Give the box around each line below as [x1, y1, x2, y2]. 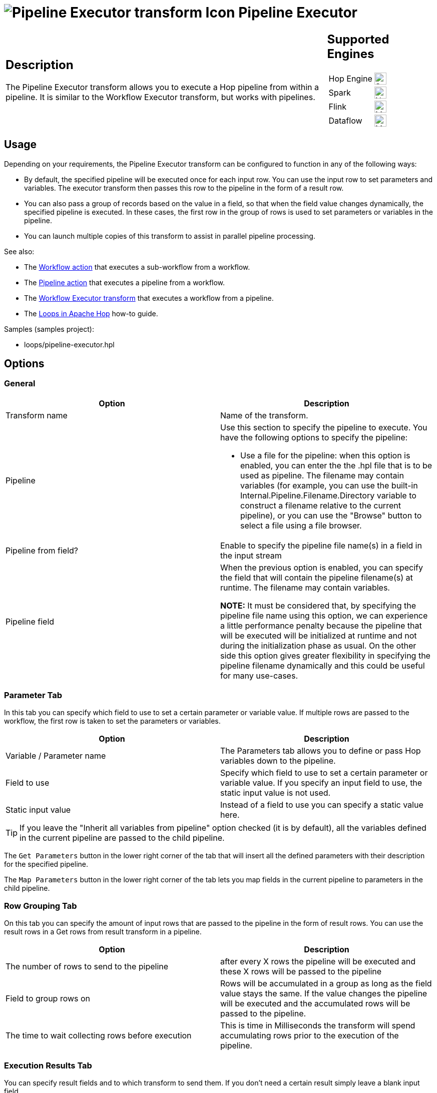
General [4, 378, 36, 389]
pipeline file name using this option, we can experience [220, 610, 428, 621]
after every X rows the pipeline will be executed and [220, 956, 415, 967]
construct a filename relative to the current [240, 500, 401, 510]
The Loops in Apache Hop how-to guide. [24, 309, 158, 318]
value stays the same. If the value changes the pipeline [220, 988, 427, 999]
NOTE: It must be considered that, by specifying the [220, 600, 416, 611]
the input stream [220, 550, 282, 561]
